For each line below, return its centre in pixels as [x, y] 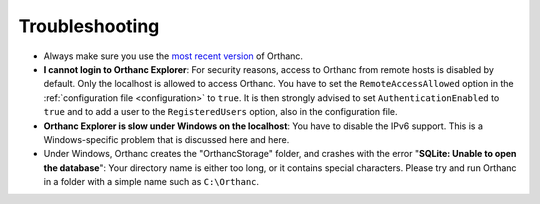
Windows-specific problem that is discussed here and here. [166, 139]
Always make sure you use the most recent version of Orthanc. [173, 56]
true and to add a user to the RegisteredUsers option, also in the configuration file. [221, 112]
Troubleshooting [89, 26]
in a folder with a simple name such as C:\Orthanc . [151, 182]
